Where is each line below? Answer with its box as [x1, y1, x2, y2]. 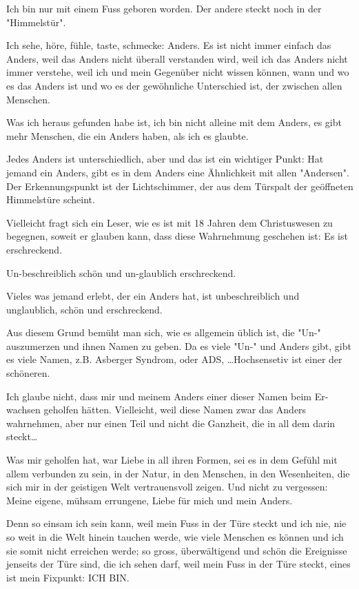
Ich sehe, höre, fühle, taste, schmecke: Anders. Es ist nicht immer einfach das [6, 38, 331, 52]
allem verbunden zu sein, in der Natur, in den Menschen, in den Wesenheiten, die [6, 466, 350, 480]
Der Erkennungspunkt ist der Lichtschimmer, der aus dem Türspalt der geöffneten [6, 178, 353, 193]
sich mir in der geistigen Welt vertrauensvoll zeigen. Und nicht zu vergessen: [6, 479, 328, 494]
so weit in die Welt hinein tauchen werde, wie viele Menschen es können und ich [6, 530, 344, 544]
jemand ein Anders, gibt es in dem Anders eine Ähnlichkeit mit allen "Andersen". [6, 165, 349, 179]
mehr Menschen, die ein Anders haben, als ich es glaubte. [6, 128, 249, 143]
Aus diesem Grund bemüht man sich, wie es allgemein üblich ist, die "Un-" [6, 325, 321, 340]
